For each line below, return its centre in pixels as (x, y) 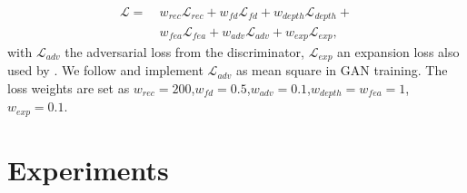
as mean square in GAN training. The (342, 70)
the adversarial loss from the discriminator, (184, 51)
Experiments (88, 170)
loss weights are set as (69, 88)
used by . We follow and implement (105, 70)
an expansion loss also (398, 51)
